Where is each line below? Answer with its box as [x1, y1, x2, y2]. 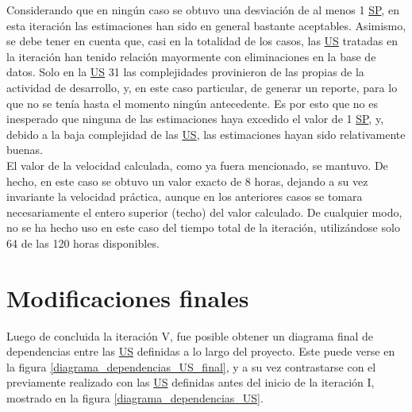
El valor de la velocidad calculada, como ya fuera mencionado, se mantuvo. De [6, 156, 388, 173]
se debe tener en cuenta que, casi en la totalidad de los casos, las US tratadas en [6, 33, 398, 49]
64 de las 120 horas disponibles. [6, 234, 160, 251]
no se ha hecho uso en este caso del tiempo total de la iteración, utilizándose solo [6, 219, 400, 236]
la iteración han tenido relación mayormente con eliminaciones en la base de [6, 48, 376, 64]
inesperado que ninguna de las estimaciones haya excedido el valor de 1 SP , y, [6, 110, 384, 127]
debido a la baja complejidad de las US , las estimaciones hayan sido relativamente [6, 125, 406, 142]
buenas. [6, 141, 43, 158]
